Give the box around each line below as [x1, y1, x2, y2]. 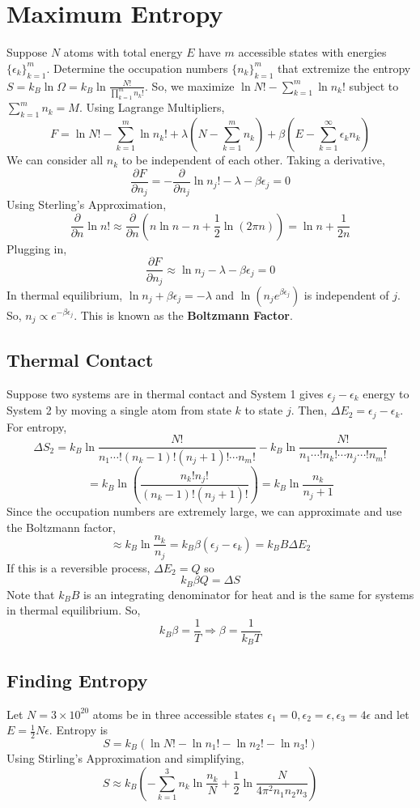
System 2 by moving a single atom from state [6, 402, 231, 419]
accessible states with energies [238, 44, 387, 61]
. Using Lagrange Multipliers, [78, 99, 225, 116]
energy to [363, 385, 409, 402]
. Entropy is [49, 721, 108, 738]
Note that [6, 585, 55, 602]
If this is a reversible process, [6, 559, 151, 576]
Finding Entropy [6, 667, 148, 692]
